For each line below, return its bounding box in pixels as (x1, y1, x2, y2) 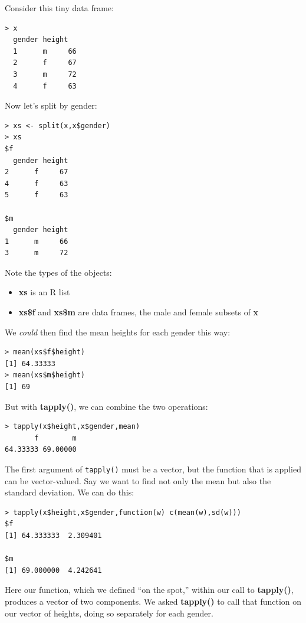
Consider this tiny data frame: (5, 2, 114, 14)
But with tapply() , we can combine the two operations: (5, 400, 208, 412)
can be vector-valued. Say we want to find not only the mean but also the (5, 474, 271, 487)
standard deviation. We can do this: (5, 486, 134, 498)
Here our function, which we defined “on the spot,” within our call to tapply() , (5, 583, 294, 596)
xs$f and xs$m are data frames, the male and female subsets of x (18, 306, 259, 318)
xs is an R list (18, 286, 70, 298)
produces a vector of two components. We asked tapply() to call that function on (5, 595, 302, 607)
